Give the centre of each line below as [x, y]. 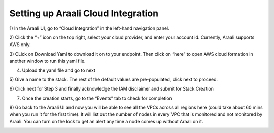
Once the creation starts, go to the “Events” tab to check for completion [97, 98]
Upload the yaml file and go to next [59, 70]
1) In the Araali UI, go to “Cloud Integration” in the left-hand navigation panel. [89, 28]
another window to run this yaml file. [47, 61]
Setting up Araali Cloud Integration [84, 13]
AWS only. [20, 45]
